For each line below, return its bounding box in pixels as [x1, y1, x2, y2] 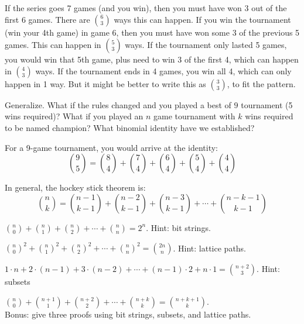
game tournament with [153, 110, 235, 122]
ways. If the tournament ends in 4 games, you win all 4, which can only [35, 64, 292, 77]
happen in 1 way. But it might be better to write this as [5, 77, 206, 89]
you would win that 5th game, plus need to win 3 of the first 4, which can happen [5, 53, 299, 66]
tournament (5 [241, 98, 293, 111]
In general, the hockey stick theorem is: [5, 181, 146, 194]
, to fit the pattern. [227, 77, 296, 89]
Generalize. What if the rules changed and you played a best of [5, 98, 231, 111]
